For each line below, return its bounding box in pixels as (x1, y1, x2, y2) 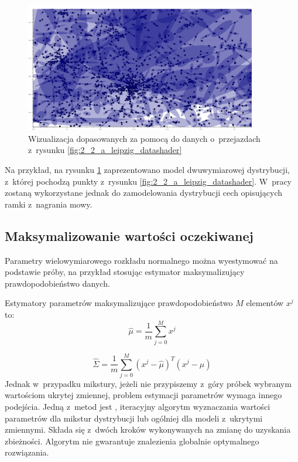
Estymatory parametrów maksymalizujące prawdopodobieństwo (5, 297, 233, 309)
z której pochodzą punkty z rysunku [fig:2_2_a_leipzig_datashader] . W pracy (5, 175, 292, 187)
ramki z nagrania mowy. (5, 198, 93, 210)
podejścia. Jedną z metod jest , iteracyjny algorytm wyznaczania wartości (5, 400, 270, 413)
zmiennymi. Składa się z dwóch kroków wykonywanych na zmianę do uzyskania (5, 423, 291, 436)
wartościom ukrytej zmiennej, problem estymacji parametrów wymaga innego (5, 389, 282, 401)
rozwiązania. (5, 446, 49, 458)
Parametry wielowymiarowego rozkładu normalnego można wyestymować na (5, 254, 278, 266)
